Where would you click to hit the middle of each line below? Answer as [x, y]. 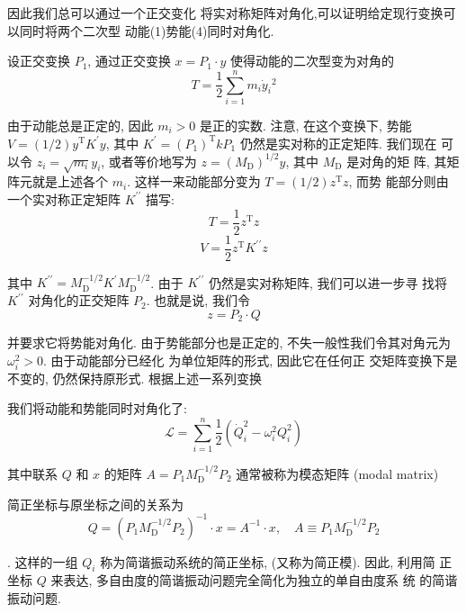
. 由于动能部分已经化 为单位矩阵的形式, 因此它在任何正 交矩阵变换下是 [251, 360]
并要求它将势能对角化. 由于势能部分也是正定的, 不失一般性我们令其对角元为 [229, 343]
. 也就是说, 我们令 [198, 300]
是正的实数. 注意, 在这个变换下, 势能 [306, 125]
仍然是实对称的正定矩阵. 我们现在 [338, 143]
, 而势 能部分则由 [399, 181]
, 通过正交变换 [129, 61]
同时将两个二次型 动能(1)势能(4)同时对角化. [147, 30]
